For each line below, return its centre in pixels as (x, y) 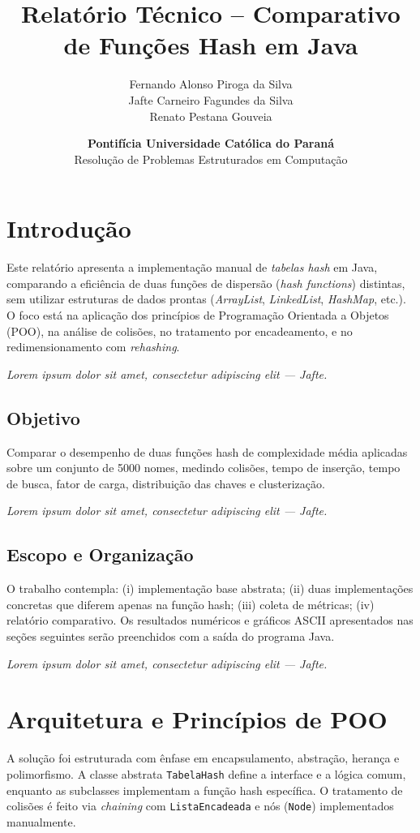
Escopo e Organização (100, 554)
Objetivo (43, 417)
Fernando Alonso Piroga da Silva (211, 84)
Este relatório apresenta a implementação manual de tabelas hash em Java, (192, 267)
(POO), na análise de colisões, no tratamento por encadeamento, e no (180, 331)
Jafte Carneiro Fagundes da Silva (211, 99)
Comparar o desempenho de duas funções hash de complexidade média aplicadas (207, 451)
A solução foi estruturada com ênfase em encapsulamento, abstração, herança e (203, 758)
